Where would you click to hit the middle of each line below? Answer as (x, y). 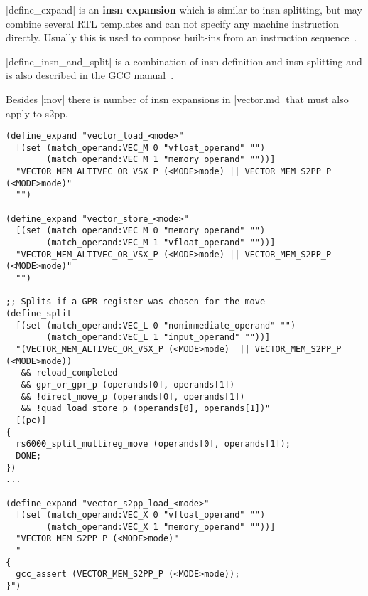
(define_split (39, 314)
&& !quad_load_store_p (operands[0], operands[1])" (146, 409)
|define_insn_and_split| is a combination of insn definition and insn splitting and (184, 61)
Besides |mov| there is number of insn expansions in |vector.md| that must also (177, 99)
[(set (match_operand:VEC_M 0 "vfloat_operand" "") (141, 148)
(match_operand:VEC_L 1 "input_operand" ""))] (158, 337)
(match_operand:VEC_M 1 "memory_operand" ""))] (161, 160)
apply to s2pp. (37, 113)
